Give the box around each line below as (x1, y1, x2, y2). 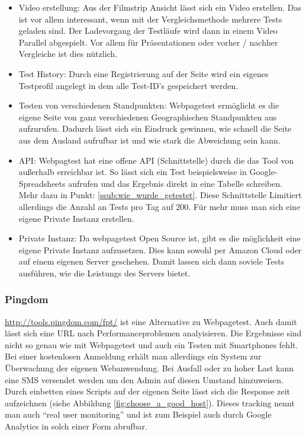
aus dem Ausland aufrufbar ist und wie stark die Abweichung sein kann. (18, 133, 281, 146)
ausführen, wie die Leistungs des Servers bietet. (18, 266, 191, 279)
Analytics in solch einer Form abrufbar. (5, 420, 147, 432)
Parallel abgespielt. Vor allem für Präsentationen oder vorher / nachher (18, 36, 278, 48)
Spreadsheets (18, 177, 66, 189)
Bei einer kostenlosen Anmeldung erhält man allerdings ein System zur (5, 350, 262, 362)
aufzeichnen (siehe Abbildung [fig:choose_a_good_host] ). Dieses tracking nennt (5, 396, 295, 409)
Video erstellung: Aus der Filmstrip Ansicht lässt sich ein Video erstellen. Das (18, 1, 301, 13)
